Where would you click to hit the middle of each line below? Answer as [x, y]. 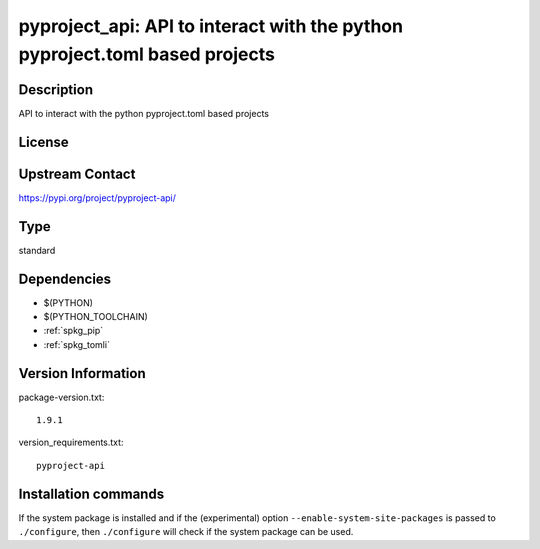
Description [56, 89]
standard [37, 250]
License [43, 141]
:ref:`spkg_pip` [73, 331]
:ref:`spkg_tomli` [76, 344]
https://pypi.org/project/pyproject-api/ [97, 197]
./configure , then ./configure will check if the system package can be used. [186, 532]
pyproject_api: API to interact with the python [211, 26]
